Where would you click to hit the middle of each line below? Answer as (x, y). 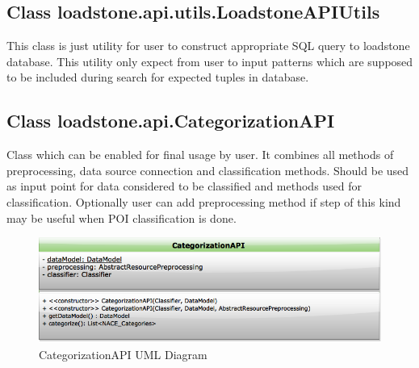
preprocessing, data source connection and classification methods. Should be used (208, 170)
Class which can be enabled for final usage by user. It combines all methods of (200, 155)
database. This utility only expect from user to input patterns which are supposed (210, 61)
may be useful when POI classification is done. (122, 217)
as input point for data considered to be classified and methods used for (184, 186)
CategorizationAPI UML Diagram (123, 354)
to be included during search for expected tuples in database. (158, 77)
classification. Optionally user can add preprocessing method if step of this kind (204, 201)
